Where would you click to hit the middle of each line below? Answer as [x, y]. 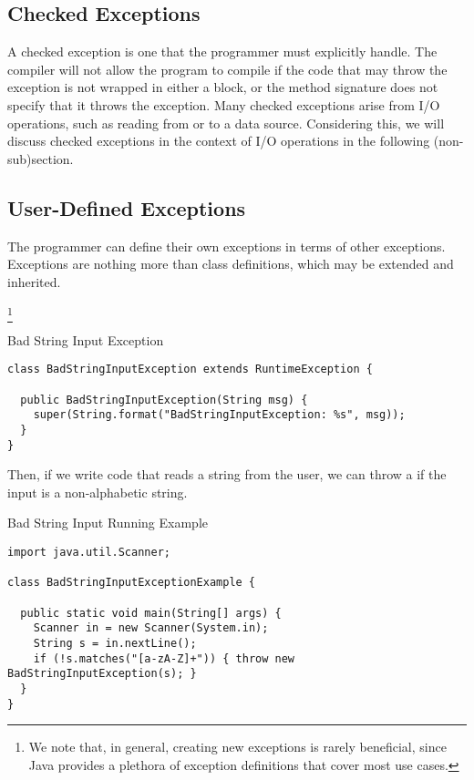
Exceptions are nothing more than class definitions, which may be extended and [231, 264]
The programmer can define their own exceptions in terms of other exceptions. [227, 246]
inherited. [34, 281]
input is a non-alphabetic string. [98, 492]
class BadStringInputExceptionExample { [132, 583]
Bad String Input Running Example [108, 523]
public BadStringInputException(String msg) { [164, 400]
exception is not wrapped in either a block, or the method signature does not [223, 87]
